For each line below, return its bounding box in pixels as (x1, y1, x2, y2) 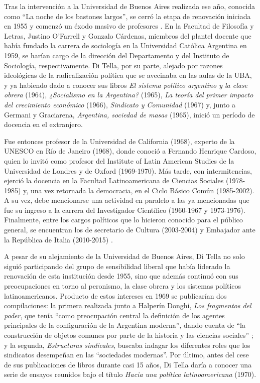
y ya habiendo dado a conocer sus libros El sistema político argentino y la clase (4, 79, 248, 90)
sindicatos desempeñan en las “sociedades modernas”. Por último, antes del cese (4, 349, 249, 360)
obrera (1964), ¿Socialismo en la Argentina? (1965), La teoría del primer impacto (4, 89, 253, 100)
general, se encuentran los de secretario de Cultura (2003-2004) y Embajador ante (4, 224, 255, 235)
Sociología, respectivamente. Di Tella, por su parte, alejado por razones (4, 60, 223, 70)
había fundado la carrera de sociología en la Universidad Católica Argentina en (4, 40, 247, 51)
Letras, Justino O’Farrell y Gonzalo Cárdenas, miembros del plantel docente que (4, 30, 251, 41)
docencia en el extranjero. (4, 119, 83, 130)
